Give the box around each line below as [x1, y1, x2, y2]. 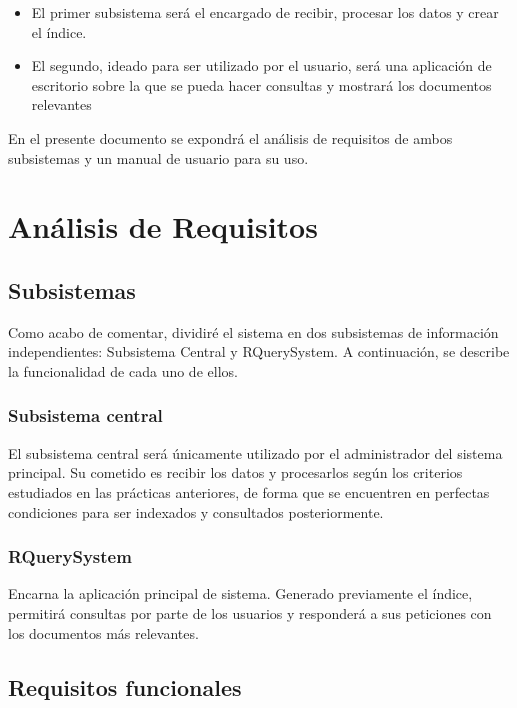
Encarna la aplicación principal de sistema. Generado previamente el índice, [8, 583, 473, 604]
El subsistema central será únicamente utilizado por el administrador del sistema [8, 442, 503, 463]
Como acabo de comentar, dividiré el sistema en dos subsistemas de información [8, 321, 499, 342]
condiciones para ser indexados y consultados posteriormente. [8, 501, 384, 522]
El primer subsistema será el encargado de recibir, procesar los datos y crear [31, 2, 499, 22]
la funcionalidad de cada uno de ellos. [8, 360, 238, 381]
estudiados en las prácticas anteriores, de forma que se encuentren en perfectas [8, 481, 490, 502]
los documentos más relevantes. [8, 622, 199, 643]
